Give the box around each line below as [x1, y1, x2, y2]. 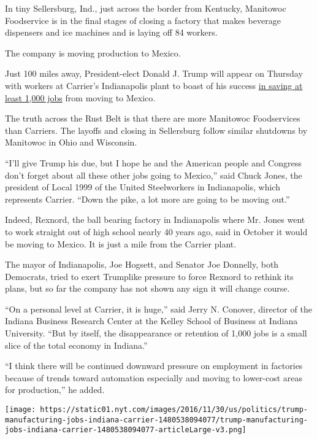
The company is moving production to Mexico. [5, 46, 181, 59]
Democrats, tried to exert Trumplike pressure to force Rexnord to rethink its [5, 270, 294, 282]
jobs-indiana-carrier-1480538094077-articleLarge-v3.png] [5, 425, 246, 435]
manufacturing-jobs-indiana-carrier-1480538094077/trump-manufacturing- [5, 415, 308, 424]
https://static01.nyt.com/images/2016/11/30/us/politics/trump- [40, 405, 308, 414]
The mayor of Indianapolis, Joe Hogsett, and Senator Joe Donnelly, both [5, 258, 279, 271]
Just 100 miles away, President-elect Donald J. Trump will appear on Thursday [5, 67, 303, 80]
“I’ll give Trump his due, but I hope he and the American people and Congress [5, 156, 302, 169]
